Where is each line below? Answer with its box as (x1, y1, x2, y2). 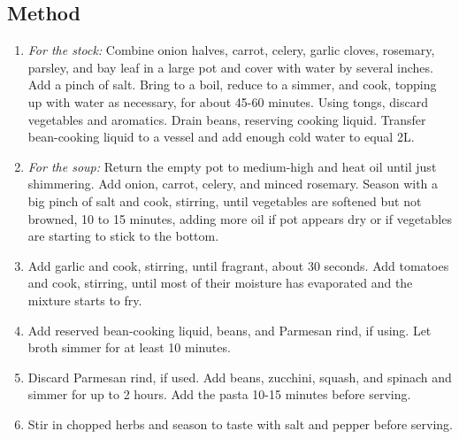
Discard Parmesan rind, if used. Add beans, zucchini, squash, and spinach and (27, 367, 452, 386)
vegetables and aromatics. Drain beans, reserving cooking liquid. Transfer (27, 110, 426, 128)
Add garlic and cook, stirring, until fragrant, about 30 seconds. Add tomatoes (27, 256, 449, 274)
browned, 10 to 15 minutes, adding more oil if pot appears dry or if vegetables (27, 209, 452, 227)
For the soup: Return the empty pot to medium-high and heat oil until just (27, 157, 437, 175)
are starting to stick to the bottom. (27, 227, 219, 245)
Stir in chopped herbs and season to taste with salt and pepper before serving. (27, 414, 453, 433)
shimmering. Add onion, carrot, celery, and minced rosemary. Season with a (27, 174, 439, 193)
